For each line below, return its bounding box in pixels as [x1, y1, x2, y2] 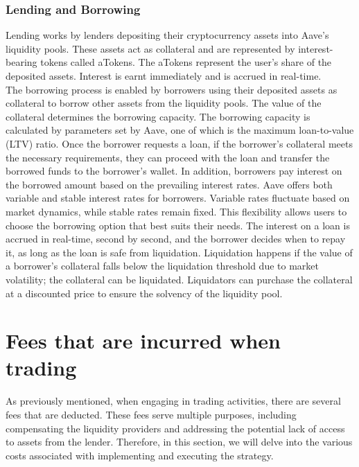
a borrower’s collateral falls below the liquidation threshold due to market [6, 258, 319, 273]
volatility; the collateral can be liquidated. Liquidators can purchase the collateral [6, 272, 353, 286]
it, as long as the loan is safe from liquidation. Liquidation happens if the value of [6, 245, 353, 259]
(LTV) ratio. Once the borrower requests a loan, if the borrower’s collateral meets [6, 136, 353, 150]
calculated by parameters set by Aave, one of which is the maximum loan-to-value [6, 123, 354, 137]
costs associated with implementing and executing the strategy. [6, 448, 274, 462]
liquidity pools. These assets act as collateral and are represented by [6, 41, 295, 55]
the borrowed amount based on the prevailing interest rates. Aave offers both [6, 177, 333, 191]
